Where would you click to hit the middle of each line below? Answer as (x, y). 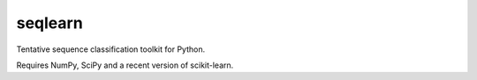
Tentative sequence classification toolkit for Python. (111, 49)
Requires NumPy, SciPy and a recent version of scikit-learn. (125, 65)
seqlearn (49, 23)
